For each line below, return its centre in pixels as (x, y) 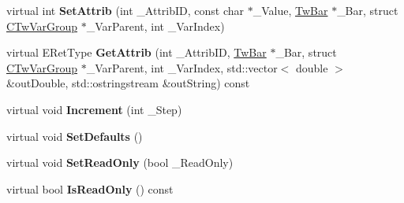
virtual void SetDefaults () (75, 136)
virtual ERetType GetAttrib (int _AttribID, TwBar (137, 52)
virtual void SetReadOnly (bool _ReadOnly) (120, 162)
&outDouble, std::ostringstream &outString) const (128, 83)
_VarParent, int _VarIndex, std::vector (182, 67)
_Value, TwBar (290, 10)
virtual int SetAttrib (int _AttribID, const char (125, 10)
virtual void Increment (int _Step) (94, 109)
